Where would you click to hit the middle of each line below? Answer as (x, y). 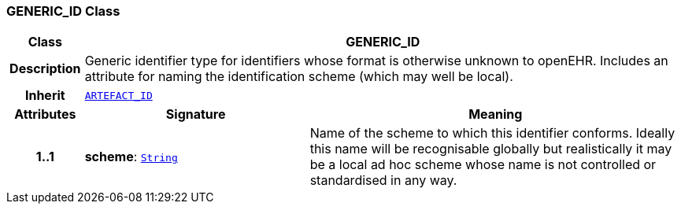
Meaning (496, 114)
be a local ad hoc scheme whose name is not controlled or (483, 165)
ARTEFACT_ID (118, 95)
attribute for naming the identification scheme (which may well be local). (299, 77)
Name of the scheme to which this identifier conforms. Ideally (492, 133)
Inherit (45, 96)
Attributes (45, 114)
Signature (196, 114)
